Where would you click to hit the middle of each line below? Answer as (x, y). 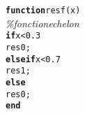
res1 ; (18, 71)
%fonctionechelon (42, 23)
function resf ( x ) (43, 10)
